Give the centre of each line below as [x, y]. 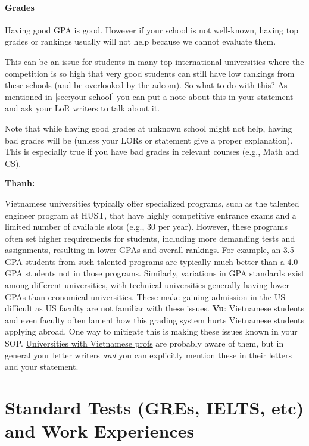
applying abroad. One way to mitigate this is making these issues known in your [151, 331]
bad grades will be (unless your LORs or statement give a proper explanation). [149, 140]
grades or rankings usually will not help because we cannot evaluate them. [141, 41]
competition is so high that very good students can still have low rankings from [150, 73]
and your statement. [42, 367]
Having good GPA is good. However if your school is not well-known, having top [152, 29]
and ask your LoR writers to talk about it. [82, 108]
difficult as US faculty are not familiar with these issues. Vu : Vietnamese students [155, 308]
